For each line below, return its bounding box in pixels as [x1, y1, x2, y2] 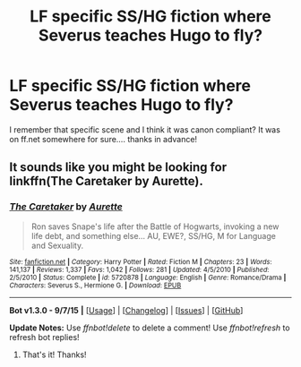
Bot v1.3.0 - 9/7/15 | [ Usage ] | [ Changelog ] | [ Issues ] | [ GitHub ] [9, 304, 244, 315]
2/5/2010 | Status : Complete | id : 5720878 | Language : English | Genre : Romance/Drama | [9, 273, 287, 282]
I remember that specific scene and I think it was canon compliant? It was [9, 124, 280, 135]
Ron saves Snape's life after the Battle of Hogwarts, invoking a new [30, 221, 279, 232]
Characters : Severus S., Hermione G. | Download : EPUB [9, 280, 182, 290]
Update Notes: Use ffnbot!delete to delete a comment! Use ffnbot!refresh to [9, 322, 290, 333]
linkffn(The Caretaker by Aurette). [9, 174, 203, 189]
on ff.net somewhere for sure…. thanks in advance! [9, 133, 198, 144]
